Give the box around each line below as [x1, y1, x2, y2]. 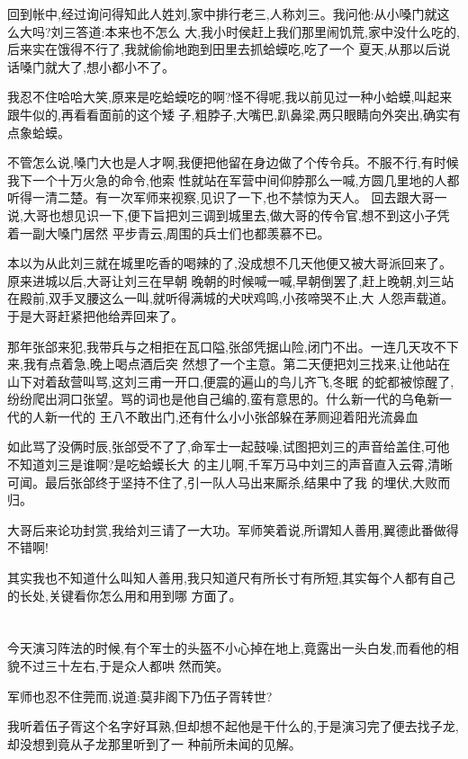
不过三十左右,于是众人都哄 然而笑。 [19, 656, 229, 674]
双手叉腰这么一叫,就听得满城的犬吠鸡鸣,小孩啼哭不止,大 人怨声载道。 [48, 289, 454, 308]
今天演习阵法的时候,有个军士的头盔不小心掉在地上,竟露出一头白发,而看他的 [7, 638, 446, 657]
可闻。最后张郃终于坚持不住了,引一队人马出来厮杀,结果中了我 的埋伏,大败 [7, 472, 438, 491]
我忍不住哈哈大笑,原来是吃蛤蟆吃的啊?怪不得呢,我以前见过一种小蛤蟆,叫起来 [7, 87, 453, 106]
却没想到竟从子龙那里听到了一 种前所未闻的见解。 [7, 734, 301, 753]
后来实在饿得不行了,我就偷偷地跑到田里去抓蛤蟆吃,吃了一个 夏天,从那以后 [7, 40, 438, 58]
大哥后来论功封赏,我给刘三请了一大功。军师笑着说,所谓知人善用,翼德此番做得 [7, 520, 459, 539]
